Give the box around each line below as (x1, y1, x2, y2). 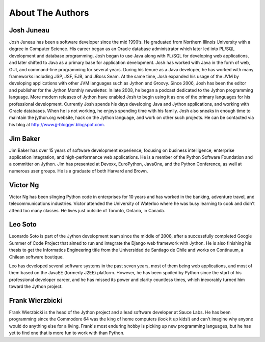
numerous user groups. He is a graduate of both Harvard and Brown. (9, 168, 148, 174)
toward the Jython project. (9, 284, 63, 289)
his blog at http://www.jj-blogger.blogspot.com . (9, 121, 105, 127)
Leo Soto (9, 220, 37, 228)
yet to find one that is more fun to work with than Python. (9, 330, 125, 336)
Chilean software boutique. (9, 254, 64, 260)
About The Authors (9, 7, 89, 18)
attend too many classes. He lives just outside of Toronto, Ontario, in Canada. (9, 207, 165, 213)
